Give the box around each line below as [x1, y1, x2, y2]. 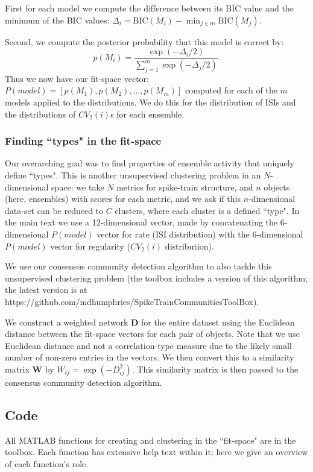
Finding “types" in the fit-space [5, 133, 162, 148]
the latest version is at [5, 283, 87, 296]
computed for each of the [185, 84, 277, 96]
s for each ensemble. [110, 107, 185, 120]
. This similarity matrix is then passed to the [131, 362, 299, 375]
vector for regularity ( [50, 239, 130, 252]
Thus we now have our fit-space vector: [5, 72, 149, 84]
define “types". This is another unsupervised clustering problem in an [5, 169, 261, 181]
